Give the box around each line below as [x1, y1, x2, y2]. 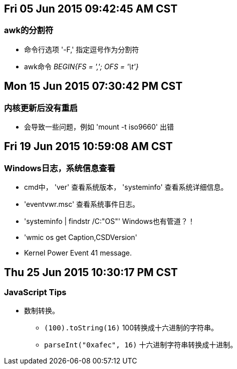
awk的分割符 [4, 25, 54, 36]
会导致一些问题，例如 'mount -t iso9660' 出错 [24, 122, 174, 132]
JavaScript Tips [4, 287, 67, 298]
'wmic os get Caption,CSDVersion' [24, 233, 137, 242]
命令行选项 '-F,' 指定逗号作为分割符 [24, 45, 139, 54]
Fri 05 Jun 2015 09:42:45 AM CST [4, 3, 178, 15]
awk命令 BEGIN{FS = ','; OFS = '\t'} [24, 62, 139, 71]
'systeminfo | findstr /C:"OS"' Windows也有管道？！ [24, 217, 195, 226]
